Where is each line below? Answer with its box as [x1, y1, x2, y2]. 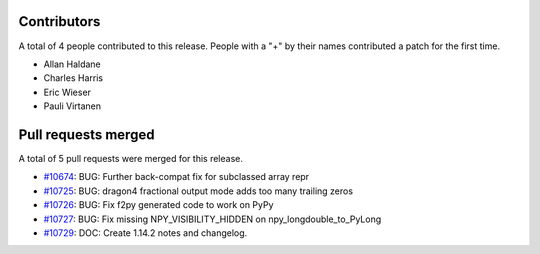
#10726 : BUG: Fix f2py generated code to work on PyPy [43, 199, 274, 211]
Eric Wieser [43, 86, 92, 98]
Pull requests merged [18, 126, 155, 143]
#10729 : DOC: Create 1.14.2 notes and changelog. [43, 226, 248, 239]
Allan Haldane [43, 58, 102, 70]
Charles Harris [43, 72, 104, 84]
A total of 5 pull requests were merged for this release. [18, 152, 244, 164]
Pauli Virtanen [43, 100, 102, 112]
